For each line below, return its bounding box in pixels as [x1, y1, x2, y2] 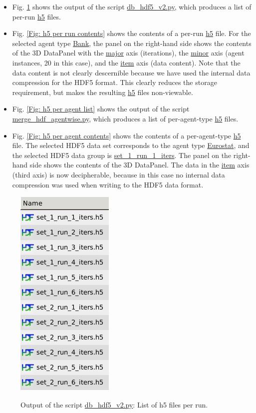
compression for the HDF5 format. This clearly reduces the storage [12, 77, 217, 87]
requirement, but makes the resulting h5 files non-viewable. [12, 86, 193, 97]
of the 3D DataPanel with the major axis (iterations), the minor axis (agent [12, 47, 245, 58]
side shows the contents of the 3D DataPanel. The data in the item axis [29, 159, 250, 170]
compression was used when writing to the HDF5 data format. [12, 179, 204, 189]
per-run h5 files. [12, 11, 61, 21]
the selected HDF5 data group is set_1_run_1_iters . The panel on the [12, 149, 232, 160]
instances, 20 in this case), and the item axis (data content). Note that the [12, 57, 241, 67]
